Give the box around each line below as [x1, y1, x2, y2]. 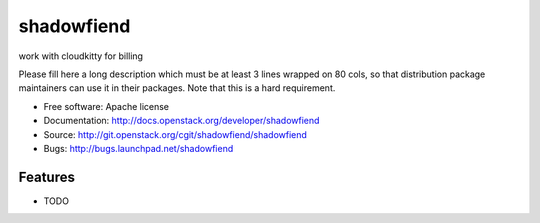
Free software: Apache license [43, 100, 170, 112]
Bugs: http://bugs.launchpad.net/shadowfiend [43, 142, 234, 154]
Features [18, 168, 75, 185]
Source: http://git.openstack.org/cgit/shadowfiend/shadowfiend [43, 128, 307, 140]
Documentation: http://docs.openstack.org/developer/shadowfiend [43, 115, 320, 127]
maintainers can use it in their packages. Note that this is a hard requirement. [18, 82, 336, 94]
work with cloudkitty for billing [18, 50, 144, 62]
